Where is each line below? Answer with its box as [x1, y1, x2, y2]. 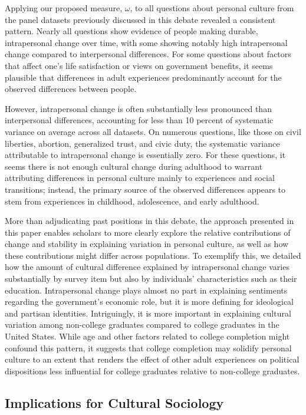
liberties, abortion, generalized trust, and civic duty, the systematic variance [5, 137, 280, 149]
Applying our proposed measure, [5, 2, 123, 14]
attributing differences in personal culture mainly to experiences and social [5, 172, 275, 184]
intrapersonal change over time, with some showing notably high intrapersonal [5, 36, 288, 48]
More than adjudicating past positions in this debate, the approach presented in [5, 215, 294, 227]
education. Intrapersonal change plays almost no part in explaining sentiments [5, 284, 288, 296]
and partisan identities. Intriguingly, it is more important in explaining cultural [5, 307, 291, 319]
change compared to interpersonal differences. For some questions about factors [5, 48, 291, 60]
